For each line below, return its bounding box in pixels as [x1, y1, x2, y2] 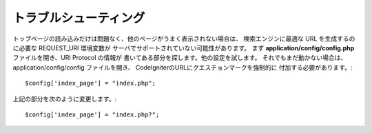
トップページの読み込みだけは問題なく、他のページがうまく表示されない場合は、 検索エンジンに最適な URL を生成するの [12, 34, 355, 43]
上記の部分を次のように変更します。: [12, 94, 117, 103]
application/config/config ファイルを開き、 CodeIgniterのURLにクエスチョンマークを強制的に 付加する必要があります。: [12, 63, 353, 72]
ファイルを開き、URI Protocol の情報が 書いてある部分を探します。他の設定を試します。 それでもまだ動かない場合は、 [12, 54, 347, 62]
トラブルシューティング [12, 10, 145, 25]
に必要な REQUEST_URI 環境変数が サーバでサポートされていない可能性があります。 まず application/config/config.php [12, 43, 355, 52]
